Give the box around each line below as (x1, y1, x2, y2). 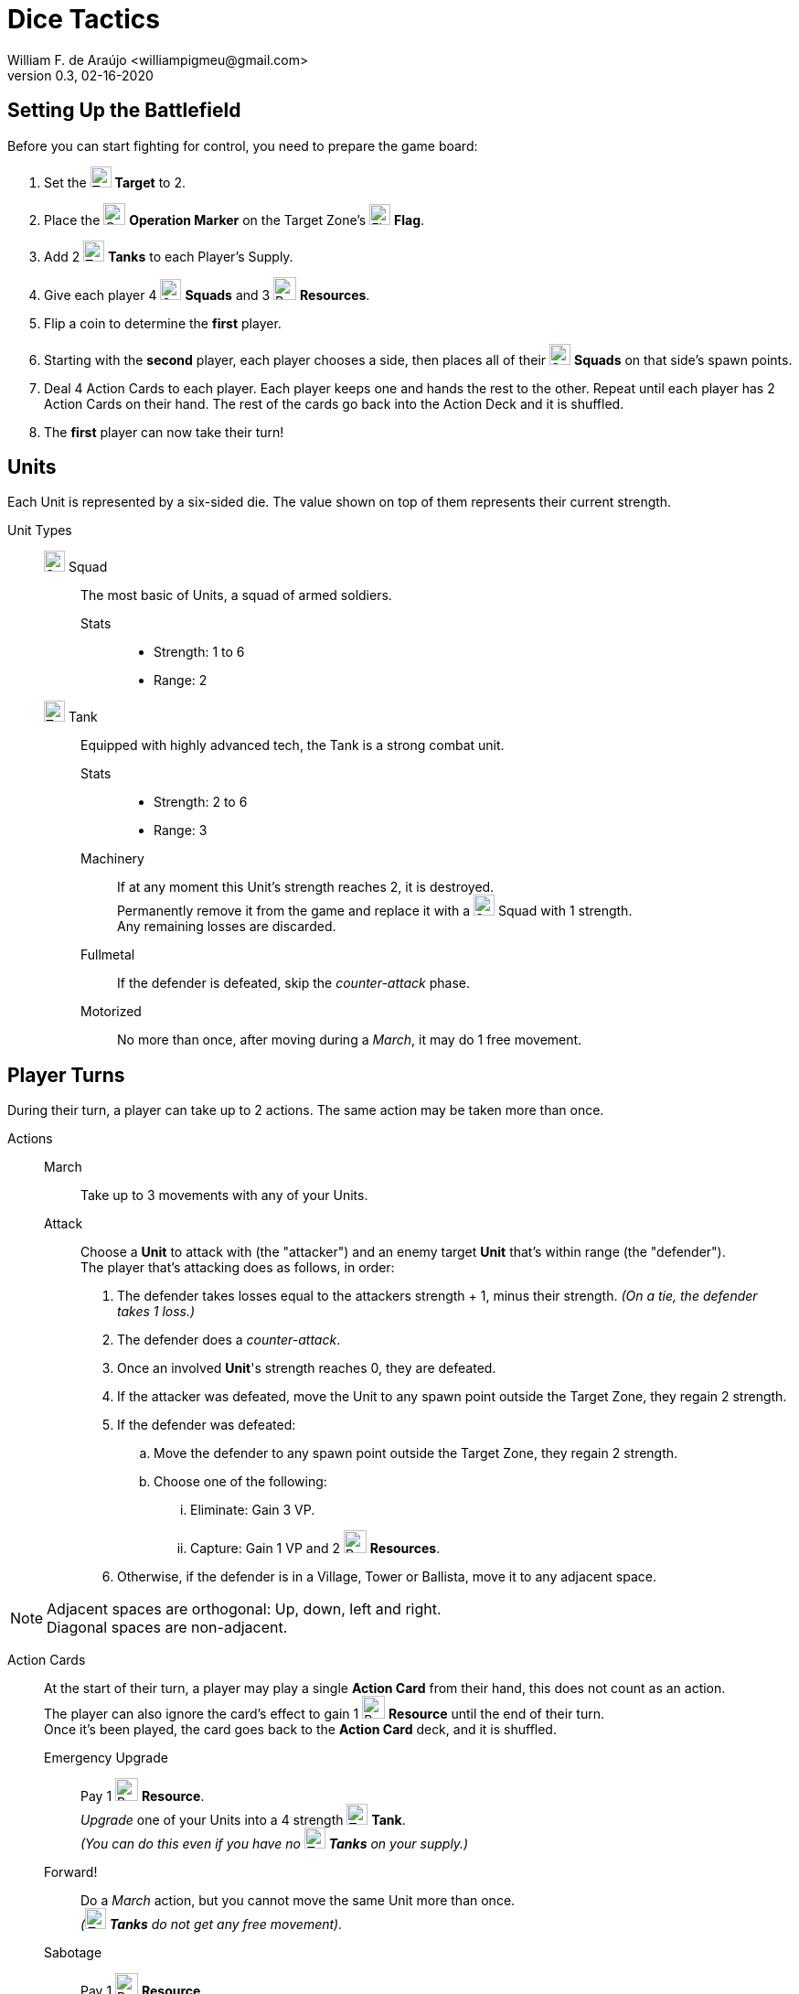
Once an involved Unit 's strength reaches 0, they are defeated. (117, 1360, 496, 1377)
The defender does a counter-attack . (117, 1332, 341, 1348)
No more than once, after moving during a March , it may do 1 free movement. (117, 1032, 582, 1048)
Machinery (80, 851, 144, 867)
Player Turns (7, 1063, 125, 1087)
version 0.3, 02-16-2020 (7, 67, 154, 83)
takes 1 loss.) (117, 1303, 196, 1320)
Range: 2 (154, 672, 208, 689)
